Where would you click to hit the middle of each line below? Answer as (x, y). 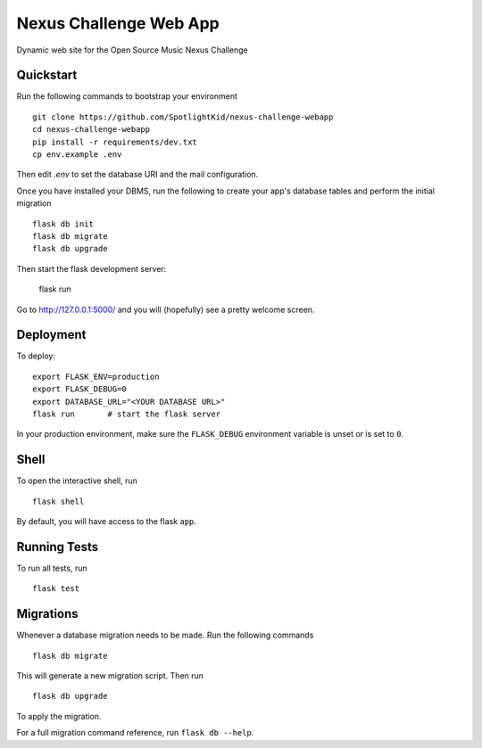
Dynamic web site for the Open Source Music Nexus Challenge (133, 50)
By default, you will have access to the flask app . (106, 522)
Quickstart (47, 75)
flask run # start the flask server (127, 414)
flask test (56, 589)
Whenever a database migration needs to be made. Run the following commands (165, 635)
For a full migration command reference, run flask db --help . (135, 733)
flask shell (58, 501)
